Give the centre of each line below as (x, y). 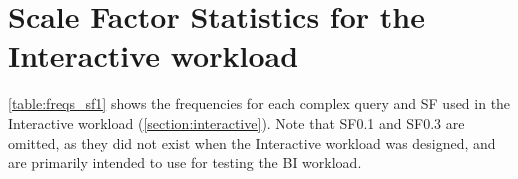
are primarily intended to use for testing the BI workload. (185, 162)
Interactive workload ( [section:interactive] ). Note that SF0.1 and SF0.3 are (236, 122)
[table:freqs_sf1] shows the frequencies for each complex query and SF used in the (259, 103)
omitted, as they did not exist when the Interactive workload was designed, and (252, 142)
